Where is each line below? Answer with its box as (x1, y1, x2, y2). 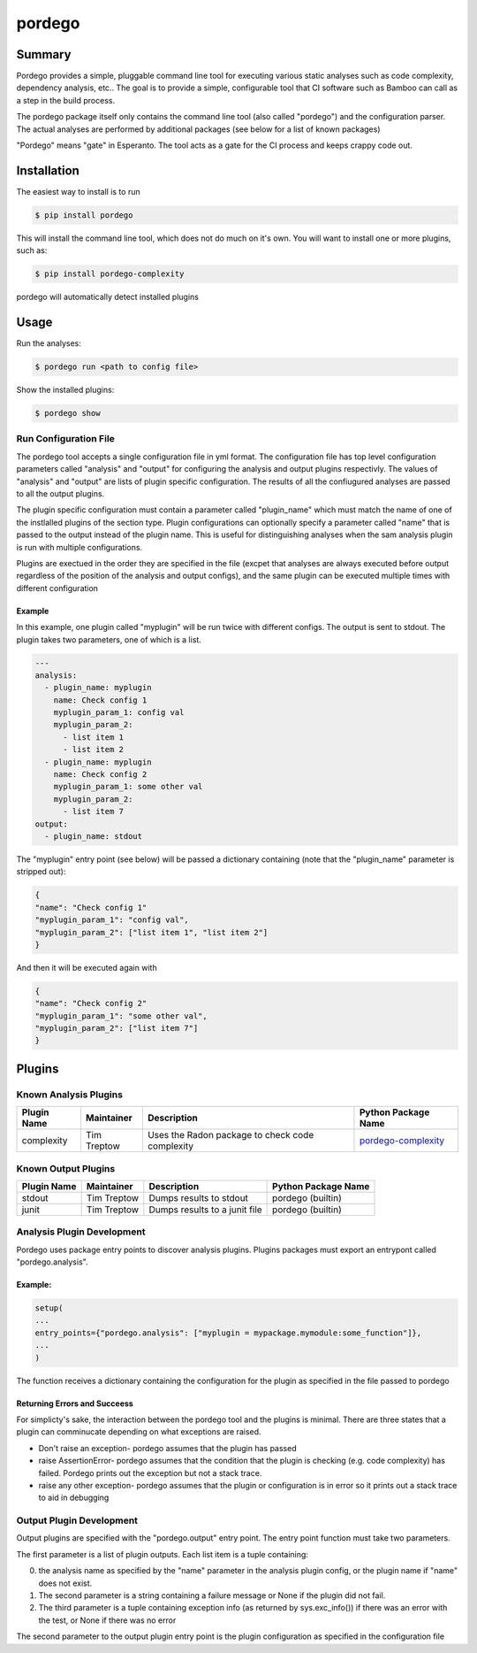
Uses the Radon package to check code (147, 1129, 314, 1142)
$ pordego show (34, 408, 101, 419)
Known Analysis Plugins (16, 1088, 124, 1101)
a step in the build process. (16, 95, 115, 105)
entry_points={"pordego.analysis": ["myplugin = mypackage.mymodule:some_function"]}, (34, 1327, 422, 1338)
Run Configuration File (16, 433, 115, 445)
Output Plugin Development (16, 1514, 139, 1526)
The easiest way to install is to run (16, 186, 140, 196)
